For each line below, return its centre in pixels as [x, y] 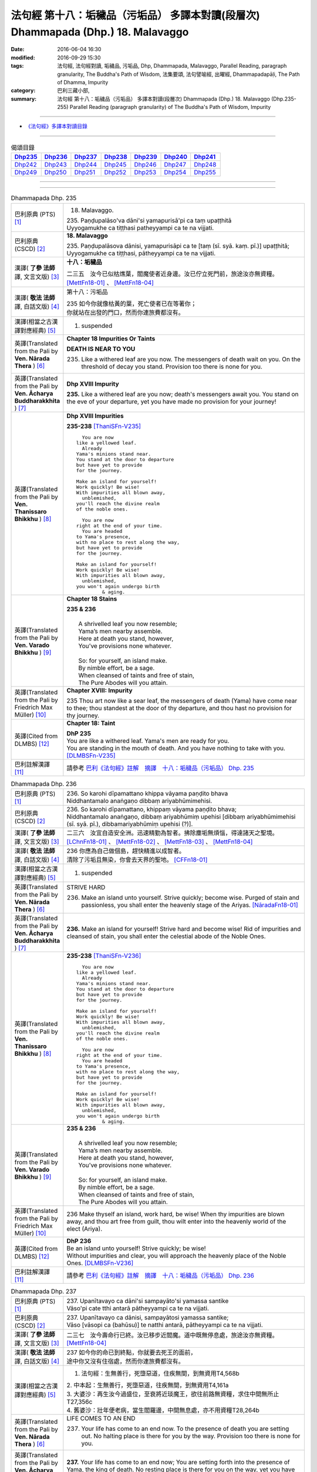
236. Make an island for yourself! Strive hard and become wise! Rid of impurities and [184, 929]
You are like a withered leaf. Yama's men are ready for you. [148, 741]
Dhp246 [145, 165]
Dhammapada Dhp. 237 [43, 1291]
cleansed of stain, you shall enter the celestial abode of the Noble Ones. [166, 936]
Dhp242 [26, 165]
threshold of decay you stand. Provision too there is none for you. [172, 366]
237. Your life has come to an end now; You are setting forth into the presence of [178, 1462]
